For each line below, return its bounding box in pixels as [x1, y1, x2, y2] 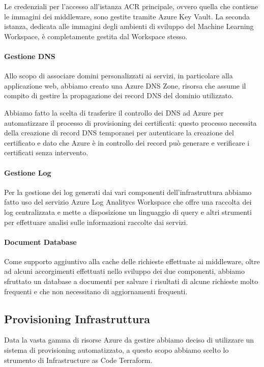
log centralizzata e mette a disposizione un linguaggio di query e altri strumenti [4, 206, 252, 217]
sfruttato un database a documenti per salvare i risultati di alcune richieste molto [4, 276, 258, 287]
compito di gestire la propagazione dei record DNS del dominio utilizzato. [4, 90, 233, 101]
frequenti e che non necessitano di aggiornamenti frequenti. [4, 286, 188, 296]
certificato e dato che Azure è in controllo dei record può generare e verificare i [4, 137, 250, 148]
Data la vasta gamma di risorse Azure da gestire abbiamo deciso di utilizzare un [4, 334, 254, 345]
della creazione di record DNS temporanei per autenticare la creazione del [4, 127, 234, 138]
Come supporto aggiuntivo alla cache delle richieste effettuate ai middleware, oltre [4, 256, 260, 266]
